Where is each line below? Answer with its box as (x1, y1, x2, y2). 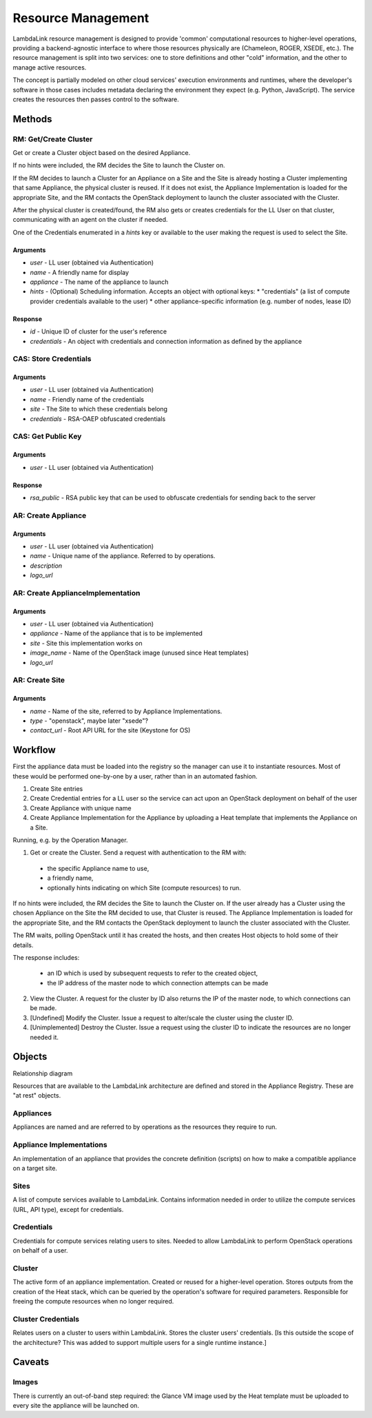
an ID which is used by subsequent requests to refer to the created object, (47, 969, 258, 978)
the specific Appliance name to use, (47, 864, 149, 872)
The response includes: (12, 953, 80, 961)
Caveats (12, 1356, 50, 1368)
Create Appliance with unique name (30, 803, 132, 812)
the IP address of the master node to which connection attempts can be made (47, 978, 269, 987)
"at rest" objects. (12, 1091, 61, 1100)
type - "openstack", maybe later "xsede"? (30, 717, 148, 725)
